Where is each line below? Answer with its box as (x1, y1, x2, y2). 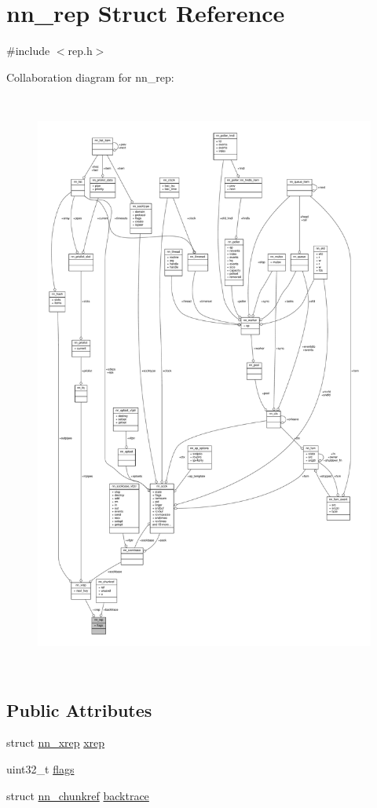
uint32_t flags (6, 761, 75, 777)
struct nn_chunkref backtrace (6, 787, 149, 803)
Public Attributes (6, 697, 152, 722)
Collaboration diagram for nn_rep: (6, 68, 174, 85)
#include (6, 42, 50, 59)
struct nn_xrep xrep (6, 734, 105, 751)
